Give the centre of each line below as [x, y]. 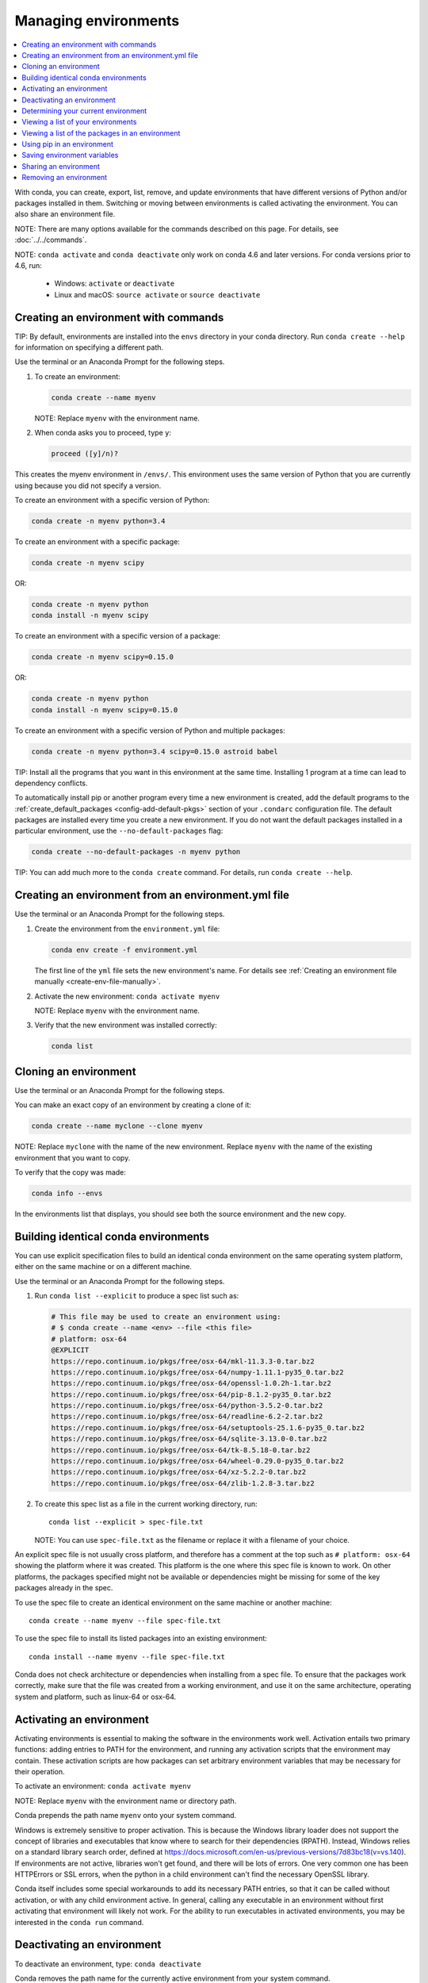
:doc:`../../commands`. [51, 240]
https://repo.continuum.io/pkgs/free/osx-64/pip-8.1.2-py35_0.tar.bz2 [191, 1394]
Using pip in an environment [68, 144]
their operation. [40, 1771]
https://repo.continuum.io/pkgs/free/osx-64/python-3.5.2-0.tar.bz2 [187, 1406]
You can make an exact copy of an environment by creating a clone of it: [133, 1105]
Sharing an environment [61, 166]
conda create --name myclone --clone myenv [117, 1126]
